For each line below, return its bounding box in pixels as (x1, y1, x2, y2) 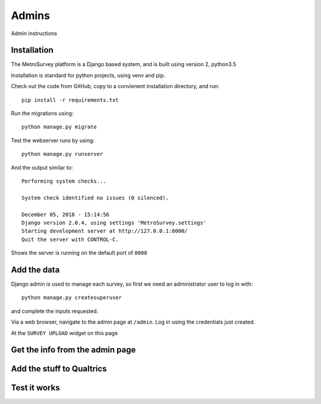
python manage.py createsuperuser (21, 295, 122, 301)
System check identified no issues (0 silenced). (21, 194, 169, 201)
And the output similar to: (11, 164, 73, 171)
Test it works (11, 383, 60, 393)
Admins (11, 9, 51, 22)
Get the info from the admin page (11, 345, 136, 355)
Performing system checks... (21, 177, 106, 184)
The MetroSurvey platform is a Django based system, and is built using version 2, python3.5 (11, 61, 237, 68)
